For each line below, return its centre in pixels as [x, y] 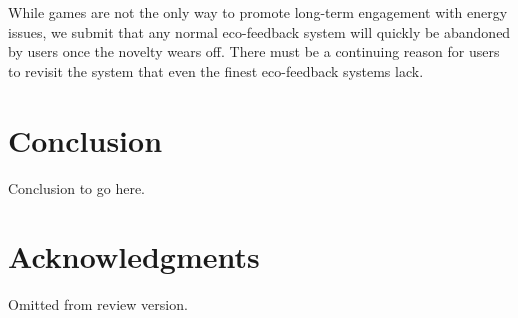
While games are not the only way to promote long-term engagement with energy [258, 12]
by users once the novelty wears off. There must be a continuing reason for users [254, 51]
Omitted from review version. [98, 304]
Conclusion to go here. [77, 187]
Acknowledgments [134, 256]
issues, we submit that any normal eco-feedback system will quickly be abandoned [259, 31]
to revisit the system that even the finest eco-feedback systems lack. [216, 70]
